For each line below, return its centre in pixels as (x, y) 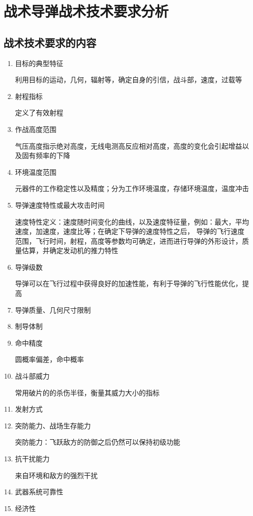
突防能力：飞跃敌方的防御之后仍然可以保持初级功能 (98, 442)
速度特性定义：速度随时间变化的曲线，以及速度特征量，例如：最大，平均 (132, 221)
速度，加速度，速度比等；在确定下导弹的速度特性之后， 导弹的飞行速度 (130, 231)
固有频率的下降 (46, 155)
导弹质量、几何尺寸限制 (53, 309)
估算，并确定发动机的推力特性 (70, 250)
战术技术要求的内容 (50, 42)
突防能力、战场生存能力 (53, 425)
